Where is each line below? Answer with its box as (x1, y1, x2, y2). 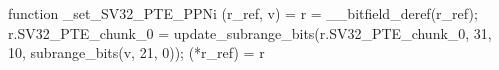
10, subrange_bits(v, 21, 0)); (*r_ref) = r (8, 42, 265, 63)
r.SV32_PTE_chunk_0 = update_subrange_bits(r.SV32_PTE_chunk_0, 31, (8, 22, 492, 43)
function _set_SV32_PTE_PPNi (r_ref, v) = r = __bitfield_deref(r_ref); (8, 3, 478, 23)
